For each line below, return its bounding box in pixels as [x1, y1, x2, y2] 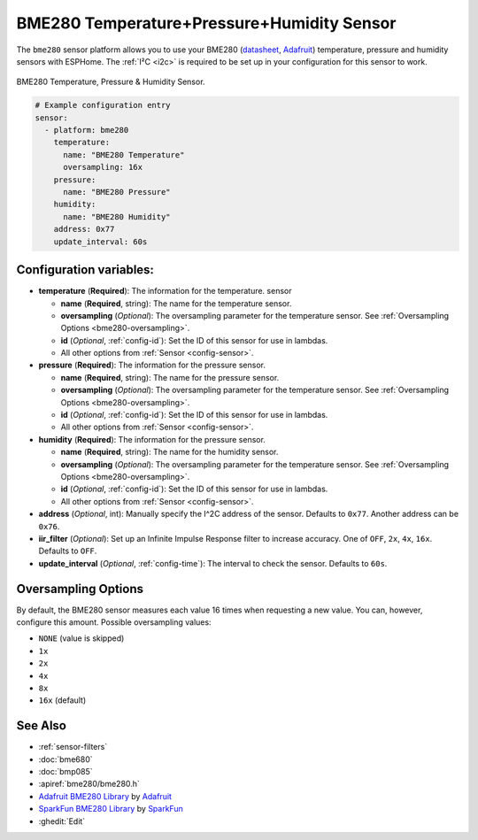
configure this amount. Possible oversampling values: [16, 617, 212, 628]
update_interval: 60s [53, 236, 148, 247]
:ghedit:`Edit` [38, 815, 86, 827]
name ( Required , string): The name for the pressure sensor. [60, 372, 280, 382]
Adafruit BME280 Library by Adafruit [38, 790, 173, 801]
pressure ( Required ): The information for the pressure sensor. [38, 359, 266, 371]
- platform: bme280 [44, 125, 129, 135]
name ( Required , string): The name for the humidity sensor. [60, 447, 279, 458]
